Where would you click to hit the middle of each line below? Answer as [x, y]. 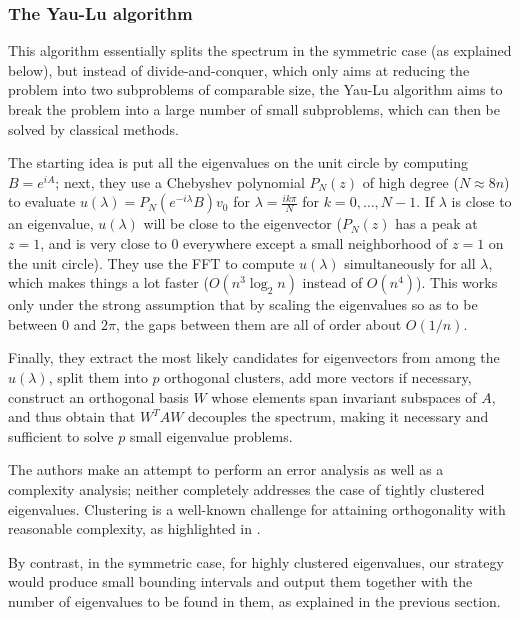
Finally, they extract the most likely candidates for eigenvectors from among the [254, 357]
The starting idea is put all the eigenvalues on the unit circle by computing [238, 162]
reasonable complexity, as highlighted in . [134, 528]
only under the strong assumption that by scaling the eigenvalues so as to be [243, 304]
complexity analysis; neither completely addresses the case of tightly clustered [246, 488]
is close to [481, 201]
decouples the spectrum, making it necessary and [338, 416]
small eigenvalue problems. [211, 435]
